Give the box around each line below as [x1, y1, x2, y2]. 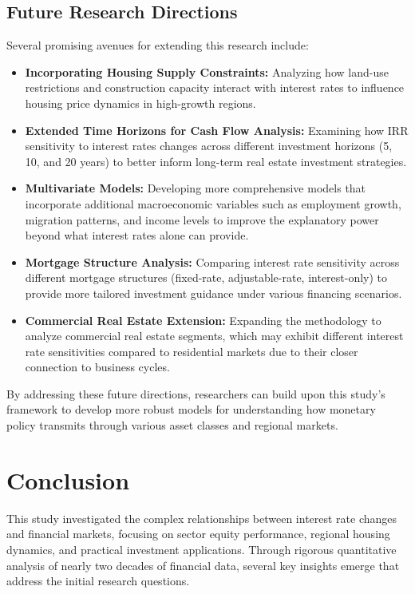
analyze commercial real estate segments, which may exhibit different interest [25, 327, 404, 344]
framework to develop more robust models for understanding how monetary [6, 401, 376, 418]
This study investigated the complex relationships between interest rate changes [6, 509, 397, 526]
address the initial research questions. [6, 572, 190, 589]
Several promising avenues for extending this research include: [6, 37, 309, 53]
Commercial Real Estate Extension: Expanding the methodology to [25, 311, 381, 328]
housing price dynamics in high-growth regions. [25, 94, 256, 111]
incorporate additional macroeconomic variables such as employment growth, [25, 195, 401, 212]
